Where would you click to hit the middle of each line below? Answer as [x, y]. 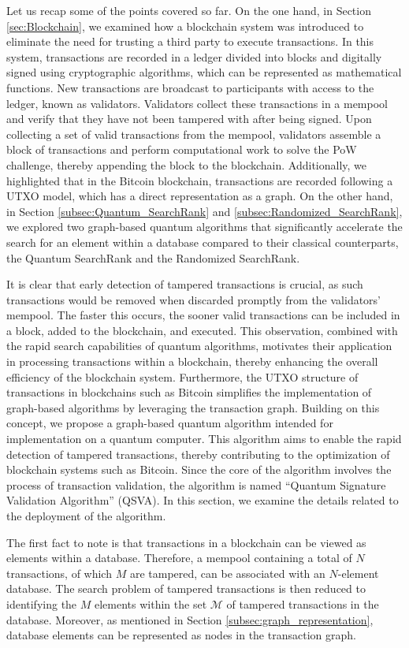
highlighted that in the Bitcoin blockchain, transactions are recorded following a [200, 180]
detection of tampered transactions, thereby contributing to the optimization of [198, 454]
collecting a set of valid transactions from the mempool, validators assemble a [194, 134]
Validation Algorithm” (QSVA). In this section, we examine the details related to [203, 500]
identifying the [42, 603]
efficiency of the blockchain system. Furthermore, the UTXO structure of [182, 376]
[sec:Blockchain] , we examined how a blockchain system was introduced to [185, 26]
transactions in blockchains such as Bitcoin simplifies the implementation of [189, 392]
